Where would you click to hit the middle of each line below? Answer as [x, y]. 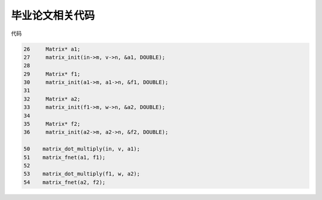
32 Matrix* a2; [52, 99]
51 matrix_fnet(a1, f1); [64, 157]
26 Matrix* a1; [52, 49]
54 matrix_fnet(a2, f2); [64, 182]
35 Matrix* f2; [52, 124]
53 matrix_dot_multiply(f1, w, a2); [82, 174]
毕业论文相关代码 [53, 15]
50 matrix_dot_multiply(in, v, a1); [82, 149]
